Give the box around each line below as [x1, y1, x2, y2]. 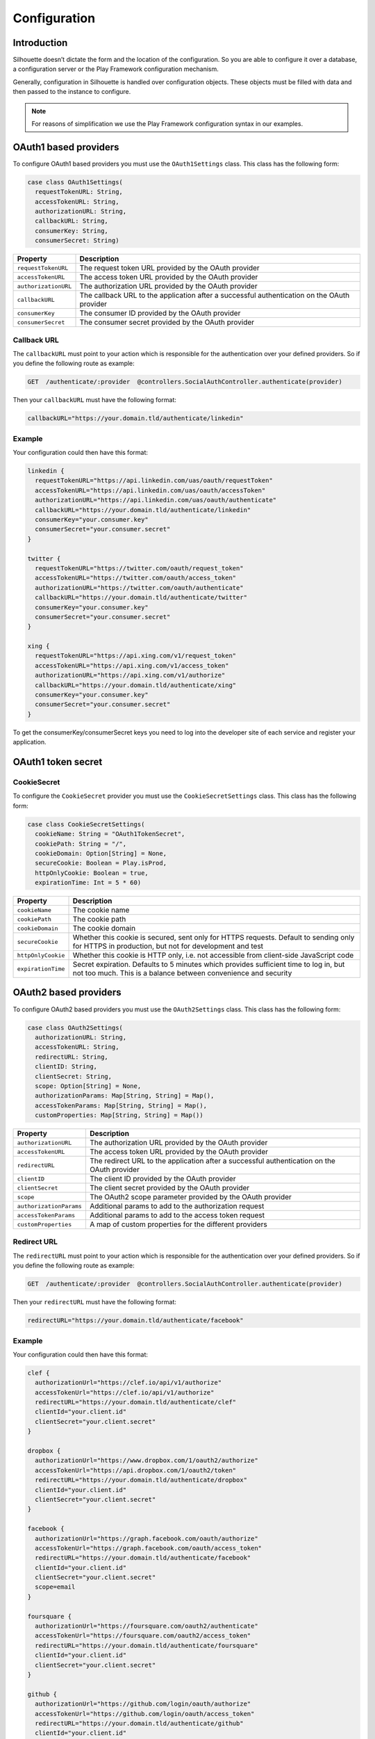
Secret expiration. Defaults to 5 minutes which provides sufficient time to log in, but [72, 960, 345, 970]
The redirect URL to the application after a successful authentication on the [89, 1156, 336, 1166]
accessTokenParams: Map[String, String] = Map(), [35, 1101, 208, 1109]
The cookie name [72, 905, 130, 915]
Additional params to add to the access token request [89, 1210, 265, 1220]
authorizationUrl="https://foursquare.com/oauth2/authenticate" [35, 1622, 258, 1630]
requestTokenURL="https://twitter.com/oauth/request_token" [35, 564, 244, 572]
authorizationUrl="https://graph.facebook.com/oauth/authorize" [35, 1534, 258, 1542]
